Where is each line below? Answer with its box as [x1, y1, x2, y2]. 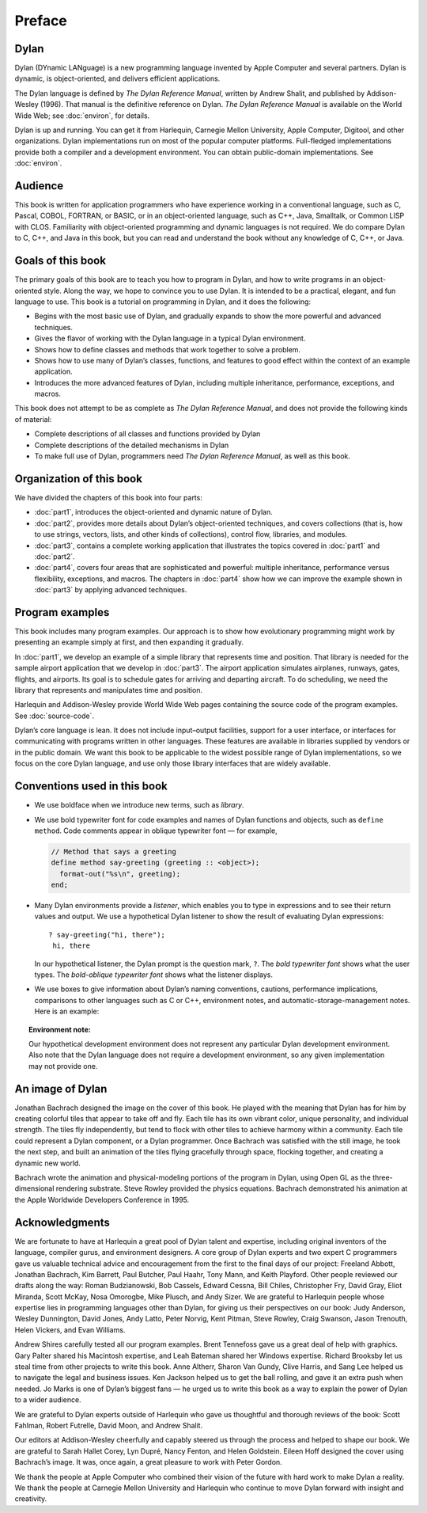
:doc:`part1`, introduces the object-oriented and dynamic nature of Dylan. [34, 508, 273, 517]
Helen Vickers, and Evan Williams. [14, 1325, 126, 1334]
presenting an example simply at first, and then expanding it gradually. [14, 637, 244, 647]
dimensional [14, 1184, 55, 1193]
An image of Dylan [14, 1082, 108, 1096]
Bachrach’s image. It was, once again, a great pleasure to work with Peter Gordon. [14, 1458, 282, 1467]
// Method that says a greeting [51, 847, 177, 856]
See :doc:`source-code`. [14, 711, 95, 720]
